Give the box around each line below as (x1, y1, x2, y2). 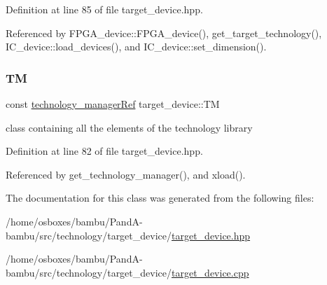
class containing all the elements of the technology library (6, 120, 253, 134)
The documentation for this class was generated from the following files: (6, 190, 314, 205)
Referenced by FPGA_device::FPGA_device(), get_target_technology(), (6, 25, 322, 40)
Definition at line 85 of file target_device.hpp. (6, 2, 203, 16)
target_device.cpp (172, 265, 249, 279)
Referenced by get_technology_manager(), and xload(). (6, 167, 246, 181)
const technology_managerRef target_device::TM (6, 97, 220, 111)
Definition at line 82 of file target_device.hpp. (6, 144, 203, 158)
